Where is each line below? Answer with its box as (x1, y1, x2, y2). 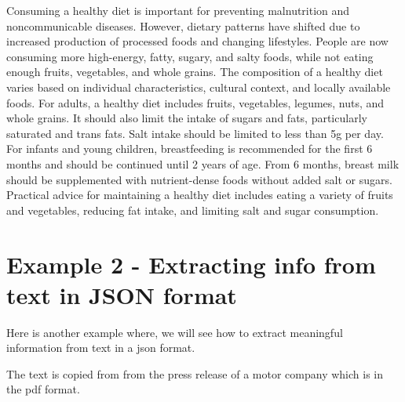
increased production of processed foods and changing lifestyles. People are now (6, 33, 389, 49)
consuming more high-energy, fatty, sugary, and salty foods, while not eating (6, 48, 374, 64)
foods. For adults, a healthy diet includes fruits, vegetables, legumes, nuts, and (6, 94, 385, 110)
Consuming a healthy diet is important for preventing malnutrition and (6, 2, 350, 18)
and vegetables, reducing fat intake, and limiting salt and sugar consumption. (6, 201, 379, 218)
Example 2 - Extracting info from (6, 248, 376, 280)
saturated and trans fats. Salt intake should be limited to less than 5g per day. (6, 125, 384, 141)
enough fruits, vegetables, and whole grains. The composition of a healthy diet (6, 63, 383, 80)
